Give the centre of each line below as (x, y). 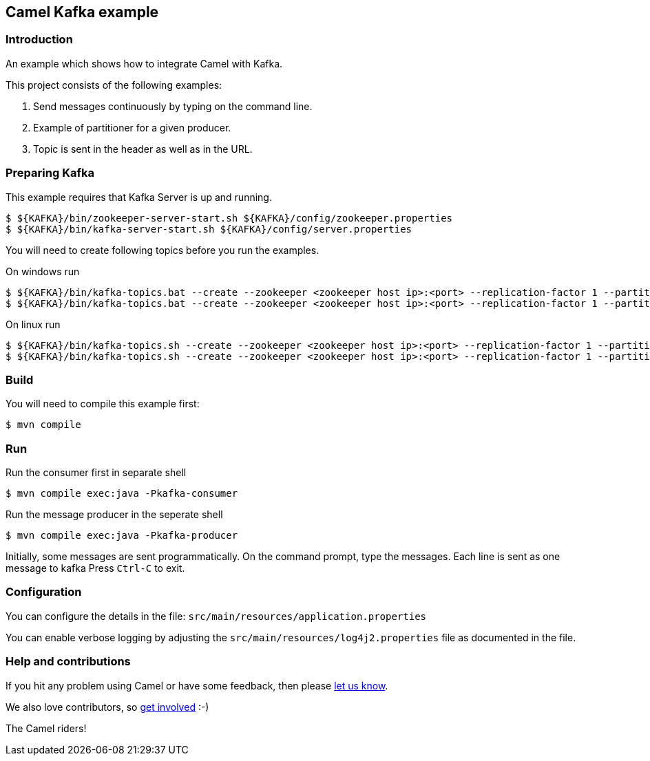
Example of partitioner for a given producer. (132, 127)
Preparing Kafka (50, 173)
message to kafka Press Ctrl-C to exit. (95, 568)
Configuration (44, 592)
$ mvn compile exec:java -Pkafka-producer (122, 536)
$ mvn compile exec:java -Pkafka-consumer (122, 494)
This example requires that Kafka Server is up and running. (139, 197)
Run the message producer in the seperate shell (114, 515)
